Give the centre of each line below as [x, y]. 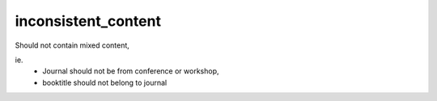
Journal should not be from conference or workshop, [131, 71]
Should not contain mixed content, [72, 45]
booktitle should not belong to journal [105, 82]
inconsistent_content [88, 21]
